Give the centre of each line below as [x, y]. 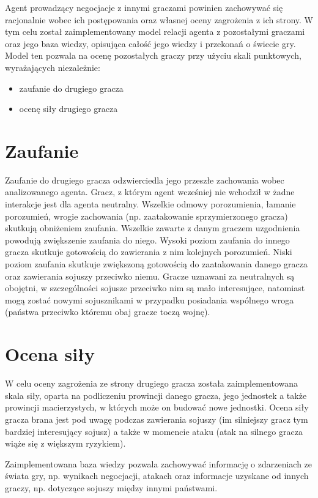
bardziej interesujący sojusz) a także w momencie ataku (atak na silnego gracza [154, 431]
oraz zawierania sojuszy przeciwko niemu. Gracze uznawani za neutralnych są [150, 276]
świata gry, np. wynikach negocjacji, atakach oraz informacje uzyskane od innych [157, 476]
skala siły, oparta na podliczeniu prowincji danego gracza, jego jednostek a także [156, 395]
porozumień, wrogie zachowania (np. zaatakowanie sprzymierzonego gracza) [146, 216]
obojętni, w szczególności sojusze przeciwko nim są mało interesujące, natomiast [155, 288]
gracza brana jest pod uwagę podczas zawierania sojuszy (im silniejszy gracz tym [157, 419]
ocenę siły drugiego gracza [68, 109]
